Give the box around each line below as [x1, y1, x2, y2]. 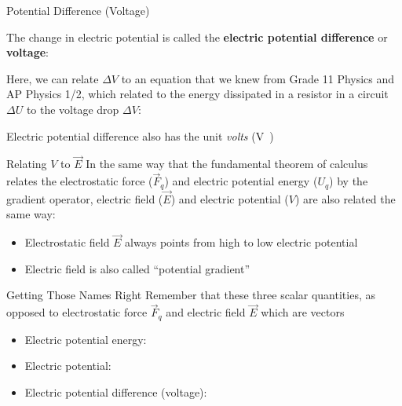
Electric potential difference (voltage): [24, 383, 207, 400]
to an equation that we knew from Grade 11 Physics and [121, 70, 395, 86]
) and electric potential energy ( [164, 173, 318, 189]
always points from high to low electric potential [125, 234, 358, 251]
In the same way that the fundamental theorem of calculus [86, 155, 368, 172]
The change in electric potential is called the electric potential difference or [6, 28, 388, 45]
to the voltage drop [26, 101, 119, 117]
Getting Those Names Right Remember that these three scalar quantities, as [6, 287, 375, 303]
